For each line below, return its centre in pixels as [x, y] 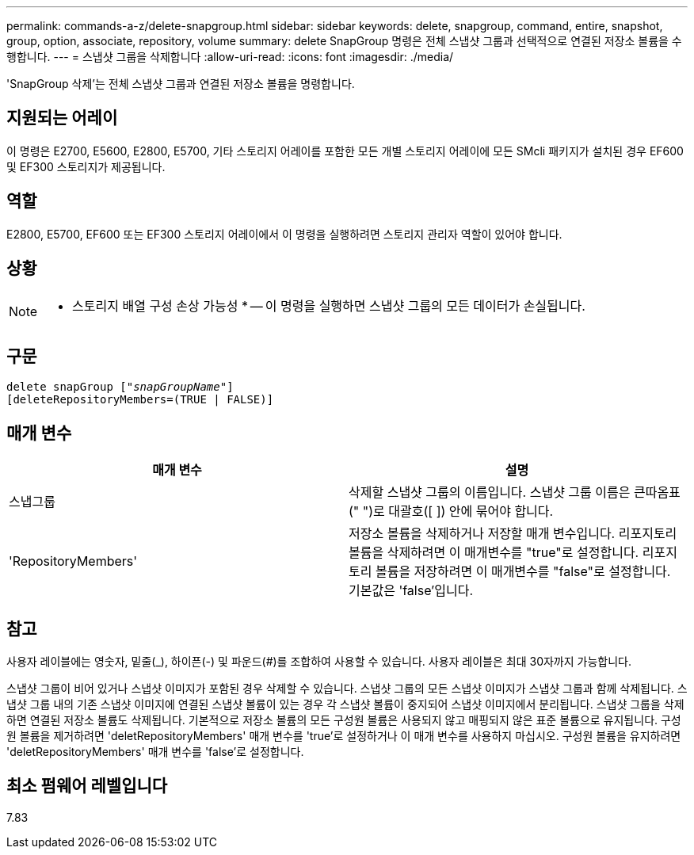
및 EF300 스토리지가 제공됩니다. [86, 166]
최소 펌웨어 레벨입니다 [87, 786]
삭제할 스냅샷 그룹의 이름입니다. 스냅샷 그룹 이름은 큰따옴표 [515, 492]
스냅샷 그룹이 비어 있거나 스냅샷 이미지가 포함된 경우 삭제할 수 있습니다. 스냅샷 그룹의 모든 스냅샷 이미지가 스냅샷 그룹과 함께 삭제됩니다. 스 [347, 689]
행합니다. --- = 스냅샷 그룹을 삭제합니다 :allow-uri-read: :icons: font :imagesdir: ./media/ [230, 57]
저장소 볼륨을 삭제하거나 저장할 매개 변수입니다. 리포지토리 [513, 534]
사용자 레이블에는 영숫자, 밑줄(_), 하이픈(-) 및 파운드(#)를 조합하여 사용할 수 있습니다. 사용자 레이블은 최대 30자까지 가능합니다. [319, 662]
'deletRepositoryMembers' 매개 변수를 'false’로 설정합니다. [155, 752]
